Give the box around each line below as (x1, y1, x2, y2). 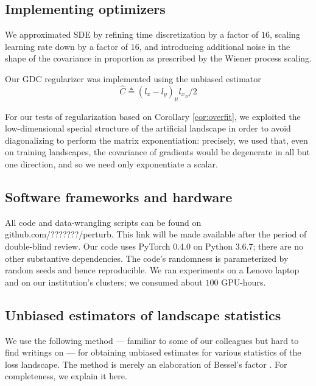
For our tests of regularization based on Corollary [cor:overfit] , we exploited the (5, 110, 301, 122)
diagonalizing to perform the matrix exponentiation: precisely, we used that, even (5, 133, 308, 146)
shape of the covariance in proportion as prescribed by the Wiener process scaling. (5, 52, 312, 65)
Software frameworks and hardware (5, 187, 233, 206)
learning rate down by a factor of (5, 40, 128, 52)
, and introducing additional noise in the (139, 40, 290, 52)
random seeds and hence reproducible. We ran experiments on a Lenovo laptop (5, 264, 300, 276)
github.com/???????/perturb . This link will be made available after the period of (5, 228, 307, 240)
